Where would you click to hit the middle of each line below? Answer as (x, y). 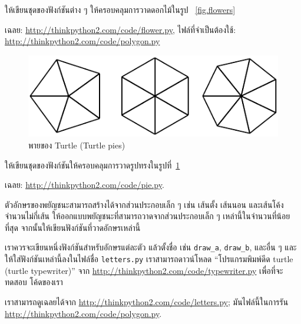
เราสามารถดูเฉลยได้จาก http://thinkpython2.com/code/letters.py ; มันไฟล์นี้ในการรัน (147, 301)
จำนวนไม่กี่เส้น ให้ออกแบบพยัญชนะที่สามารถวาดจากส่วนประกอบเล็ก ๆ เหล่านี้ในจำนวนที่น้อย (148, 216)
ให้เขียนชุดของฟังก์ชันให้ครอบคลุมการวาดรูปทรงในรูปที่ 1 (92, 165)
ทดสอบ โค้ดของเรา (34, 282)
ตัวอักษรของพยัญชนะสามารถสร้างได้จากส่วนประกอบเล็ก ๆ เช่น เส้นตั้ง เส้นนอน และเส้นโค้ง (144, 204)
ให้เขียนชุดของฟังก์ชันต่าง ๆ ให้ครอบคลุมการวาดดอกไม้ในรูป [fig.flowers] (120, 9)
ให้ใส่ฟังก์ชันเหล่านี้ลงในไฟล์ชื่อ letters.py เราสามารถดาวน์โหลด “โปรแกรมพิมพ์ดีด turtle (149, 259)
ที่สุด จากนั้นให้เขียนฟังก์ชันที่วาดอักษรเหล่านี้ (73, 227)
